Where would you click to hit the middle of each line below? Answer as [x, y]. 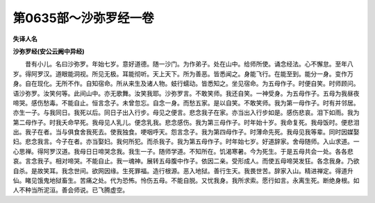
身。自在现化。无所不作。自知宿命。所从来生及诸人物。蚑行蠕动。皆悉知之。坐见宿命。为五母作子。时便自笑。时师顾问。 [186, 84]
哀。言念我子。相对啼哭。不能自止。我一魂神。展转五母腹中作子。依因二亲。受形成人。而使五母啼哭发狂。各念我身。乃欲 [186, 161]
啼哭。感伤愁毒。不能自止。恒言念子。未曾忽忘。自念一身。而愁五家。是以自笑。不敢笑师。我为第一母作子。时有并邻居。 [186, 103]
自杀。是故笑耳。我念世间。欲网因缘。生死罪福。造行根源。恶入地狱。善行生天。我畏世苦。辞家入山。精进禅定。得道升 [183, 170]
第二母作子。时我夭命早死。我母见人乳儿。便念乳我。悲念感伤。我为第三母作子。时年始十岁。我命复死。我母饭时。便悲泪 [186, 122]
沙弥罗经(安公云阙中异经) [49, 51]
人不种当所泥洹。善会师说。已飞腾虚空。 [70, 190]
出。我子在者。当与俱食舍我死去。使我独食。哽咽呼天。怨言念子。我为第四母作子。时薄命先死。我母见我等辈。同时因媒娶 [186, 132]
